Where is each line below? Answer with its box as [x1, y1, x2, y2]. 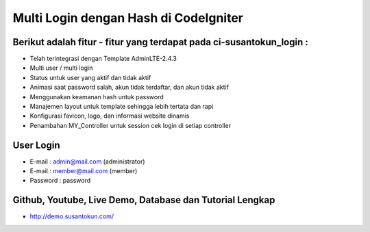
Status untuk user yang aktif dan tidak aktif [29, 73, 151, 81]
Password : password [29, 177, 91, 185]
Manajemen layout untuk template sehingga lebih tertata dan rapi [29, 103, 214, 111]
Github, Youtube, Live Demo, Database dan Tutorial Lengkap [12, 194, 275, 206]
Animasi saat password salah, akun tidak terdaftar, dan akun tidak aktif [29, 83, 230, 92]
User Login [12, 139, 60, 151]
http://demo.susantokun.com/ [29, 212, 114, 220]
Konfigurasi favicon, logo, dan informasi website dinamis [29, 112, 190, 120]
